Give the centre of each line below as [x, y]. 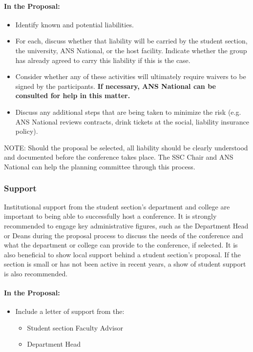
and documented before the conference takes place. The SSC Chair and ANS [119, 157]
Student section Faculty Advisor [75, 327]
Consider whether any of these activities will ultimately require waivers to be [131, 76]
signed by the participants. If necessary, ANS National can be [116, 86]
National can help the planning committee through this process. [100, 166]
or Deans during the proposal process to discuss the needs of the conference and [124, 235]
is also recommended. [36, 273]
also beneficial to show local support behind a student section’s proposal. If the [122, 254]
